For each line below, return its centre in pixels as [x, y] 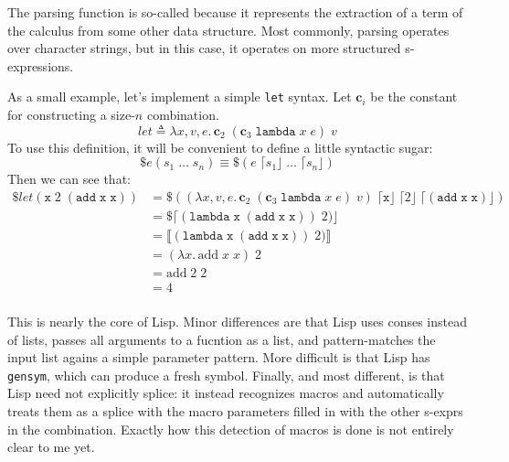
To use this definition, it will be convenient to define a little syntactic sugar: [220, 147]
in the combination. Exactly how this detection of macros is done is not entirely [231, 429]
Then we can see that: [69, 179]
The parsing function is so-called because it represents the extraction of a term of [235, 12]
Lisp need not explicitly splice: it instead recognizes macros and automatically [226, 393]
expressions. [41, 65]
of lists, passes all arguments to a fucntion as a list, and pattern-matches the [222, 339]
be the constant [414, 97]
